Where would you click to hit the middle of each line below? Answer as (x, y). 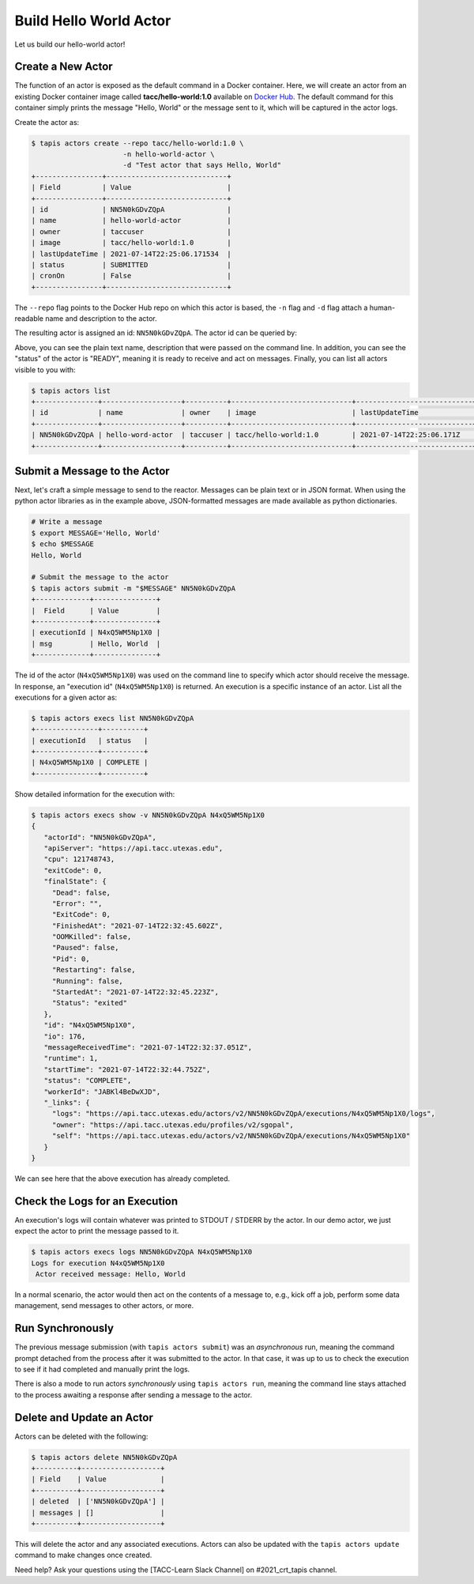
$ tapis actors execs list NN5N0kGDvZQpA (113, 718)
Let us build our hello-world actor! (70, 44)
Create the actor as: (47, 122)
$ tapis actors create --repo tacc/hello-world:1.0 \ (137, 143)
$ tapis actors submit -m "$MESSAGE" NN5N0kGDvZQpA (134, 588)
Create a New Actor (64, 67)
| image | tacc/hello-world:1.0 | (132, 243)
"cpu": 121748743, (79, 859)
